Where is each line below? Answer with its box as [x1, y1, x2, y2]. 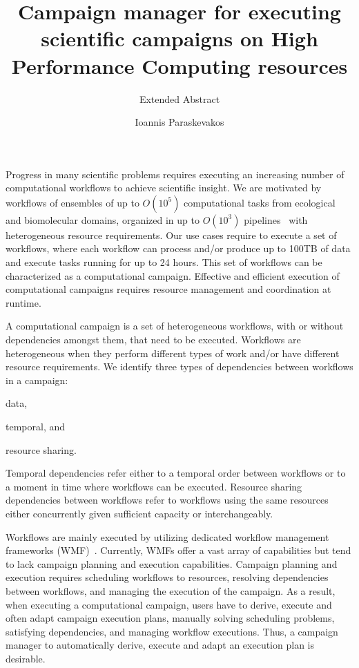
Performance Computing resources [11, 51, 348, 79]
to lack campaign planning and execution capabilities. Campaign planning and [6, 556, 338, 571]
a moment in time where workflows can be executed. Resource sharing [6, 479, 302, 493]
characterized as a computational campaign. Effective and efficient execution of [6, 268, 340, 283]
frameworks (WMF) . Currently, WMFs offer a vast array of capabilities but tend [6, 543, 351, 557]
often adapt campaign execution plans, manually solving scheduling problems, [6, 611, 335, 625]
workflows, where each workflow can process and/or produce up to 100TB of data [6, 241, 351, 256]
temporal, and [6, 419, 66, 433]
